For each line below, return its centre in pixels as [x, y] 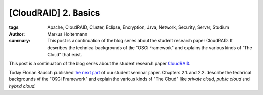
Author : [17, 34]
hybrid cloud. [22, 86]
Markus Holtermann [67, 34]
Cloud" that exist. [65, 55]
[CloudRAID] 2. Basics [55, 13]
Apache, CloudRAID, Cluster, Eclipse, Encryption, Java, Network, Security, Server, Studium [139, 27]
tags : [14, 27]
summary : [20, 41]
